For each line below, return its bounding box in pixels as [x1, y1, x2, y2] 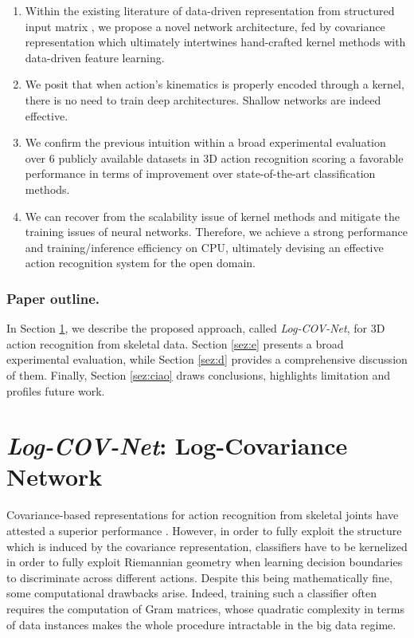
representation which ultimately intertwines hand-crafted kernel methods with [25, 33, 406, 50]
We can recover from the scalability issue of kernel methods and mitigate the [25, 207, 400, 224]
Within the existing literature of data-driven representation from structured [25, 2, 395, 18]
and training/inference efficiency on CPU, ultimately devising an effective [25, 238, 384, 255]
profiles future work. [6, 382, 105, 399]
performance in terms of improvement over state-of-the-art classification [25, 165, 376, 182]
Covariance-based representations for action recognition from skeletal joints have [6, 506, 399, 523]
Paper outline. [6, 288, 100, 308]
